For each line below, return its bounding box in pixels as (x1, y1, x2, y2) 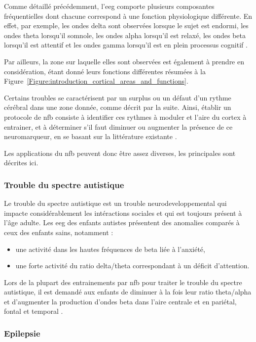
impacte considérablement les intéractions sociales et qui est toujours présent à (4, 207, 242, 218)
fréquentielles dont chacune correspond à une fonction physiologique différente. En (4, 10, 253, 21)
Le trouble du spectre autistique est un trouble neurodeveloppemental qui (4, 198, 227, 208)
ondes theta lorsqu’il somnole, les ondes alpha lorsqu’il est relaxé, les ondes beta (4, 30, 246, 40)
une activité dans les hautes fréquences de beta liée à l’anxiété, (15, 244, 205, 254)
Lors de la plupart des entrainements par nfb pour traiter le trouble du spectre (4, 277, 242, 287)
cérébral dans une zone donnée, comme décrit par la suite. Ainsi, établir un (4, 102, 231, 112)
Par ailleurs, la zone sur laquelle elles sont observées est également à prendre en (4, 56, 245, 66)
